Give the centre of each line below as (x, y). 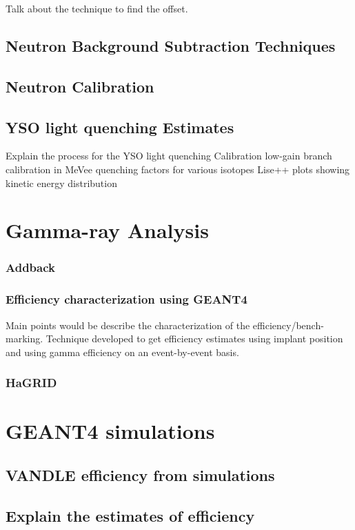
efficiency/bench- (288, 325)
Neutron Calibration (80, 86)
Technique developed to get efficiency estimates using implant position (194, 338)
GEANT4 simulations (110, 431)
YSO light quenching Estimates (120, 127)
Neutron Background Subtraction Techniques (171, 45)
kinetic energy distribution (61, 183)
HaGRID (31, 383)
